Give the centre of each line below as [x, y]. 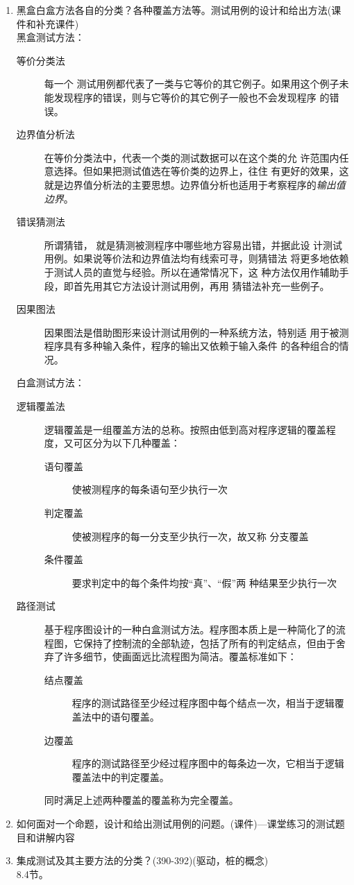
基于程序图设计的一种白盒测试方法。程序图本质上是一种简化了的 [190, 629]
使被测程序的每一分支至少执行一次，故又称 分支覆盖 [190, 536]
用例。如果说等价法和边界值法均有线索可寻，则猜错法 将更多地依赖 [196, 258]
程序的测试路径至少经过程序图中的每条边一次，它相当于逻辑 [208, 763]
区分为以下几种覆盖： [132, 443]
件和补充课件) [48, 23]
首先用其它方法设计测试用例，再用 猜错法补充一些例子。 [201, 285]
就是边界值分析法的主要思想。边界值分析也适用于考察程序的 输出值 [195, 184]
